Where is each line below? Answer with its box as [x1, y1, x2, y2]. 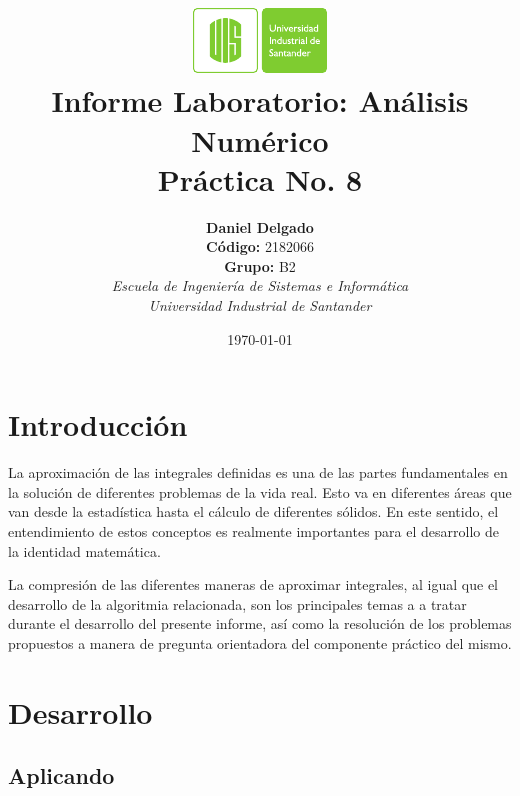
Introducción [8, 404, 188, 445]
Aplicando [8, 760, 115, 791]
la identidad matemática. [8, 540, 161, 561]
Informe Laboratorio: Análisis [51, 80, 469, 121]
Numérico [191, 119, 329, 160]
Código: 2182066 [206, 236, 314, 257]
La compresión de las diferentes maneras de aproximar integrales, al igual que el [8, 574, 498, 595]
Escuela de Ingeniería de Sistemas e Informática [111, 275, 409, 296]
